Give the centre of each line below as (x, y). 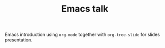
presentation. (19, 40)
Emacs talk (85, 9)
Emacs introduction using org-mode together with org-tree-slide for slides (82, 35)
